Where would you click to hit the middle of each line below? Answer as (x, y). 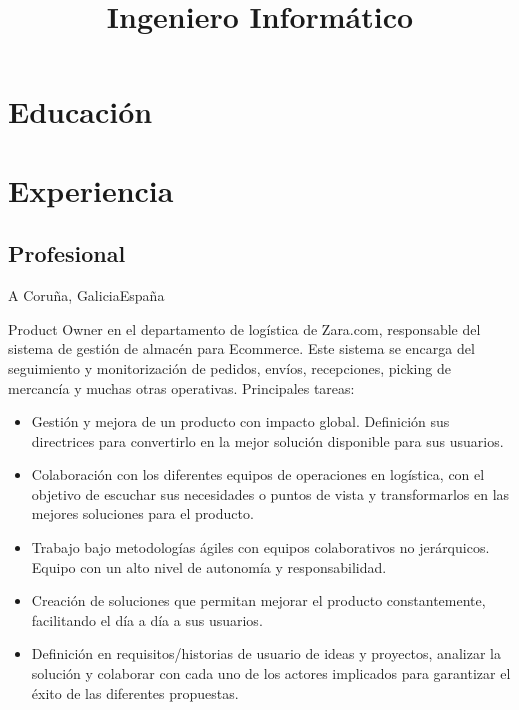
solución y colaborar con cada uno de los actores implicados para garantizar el (271, 673)
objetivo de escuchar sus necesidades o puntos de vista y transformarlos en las (270, 493)
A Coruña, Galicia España (86, 295)
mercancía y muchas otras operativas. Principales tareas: (181, 387)
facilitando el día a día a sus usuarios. (147, 619)
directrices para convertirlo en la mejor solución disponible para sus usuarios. (267, 440)
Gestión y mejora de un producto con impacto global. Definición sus (240, 421)
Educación (80, 111)
